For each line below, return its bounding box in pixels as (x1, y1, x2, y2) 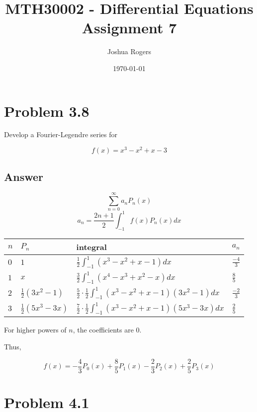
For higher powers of (4, 325, 67, 335)
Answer (4, 168, 44, 184)
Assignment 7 (82, 17, 177, 38)
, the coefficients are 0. (73, 325, 142, 335)
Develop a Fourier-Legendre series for (4, 129, 118, 140)
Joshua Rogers (107, 46, 152, 57)
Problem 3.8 (4, 100, 89, 121)
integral (76, 241, 107, 252)
